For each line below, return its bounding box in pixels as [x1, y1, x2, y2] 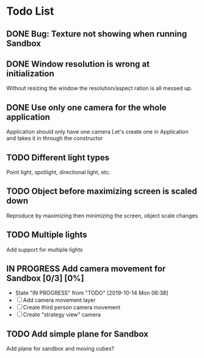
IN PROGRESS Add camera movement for [6, 264, 166, 274]
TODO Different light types [6, 152, 110, 163]
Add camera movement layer [23, 296, 96, 304]
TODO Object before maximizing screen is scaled [6, 186, 197, 197]
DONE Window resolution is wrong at [6, 59, 150, 69]
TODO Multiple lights [6, 230, 87, 240]
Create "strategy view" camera [23, 311, 101, 318]
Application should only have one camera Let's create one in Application [6, 128, 189, 136]
